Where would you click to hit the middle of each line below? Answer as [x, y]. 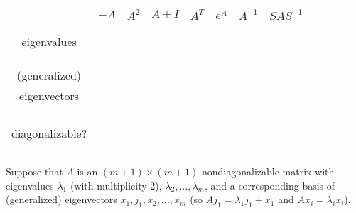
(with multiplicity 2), [116, 185]
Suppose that [34, 171]
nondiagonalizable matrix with [268, 171]
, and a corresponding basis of [270, 185]
